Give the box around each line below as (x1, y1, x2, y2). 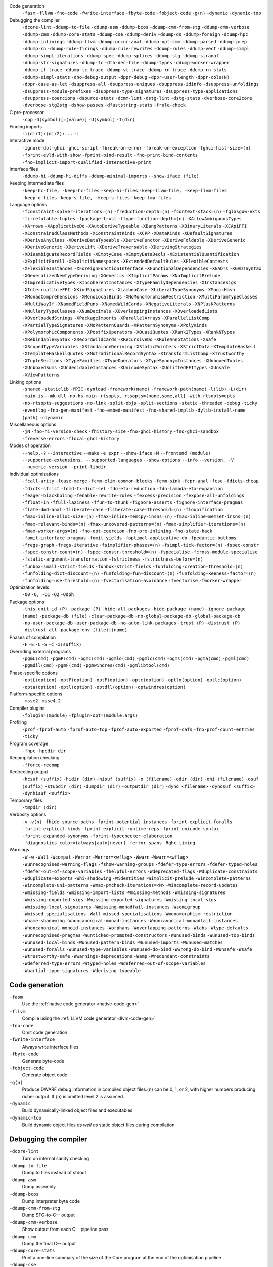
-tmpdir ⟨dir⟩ (22, 805, 57, 810)
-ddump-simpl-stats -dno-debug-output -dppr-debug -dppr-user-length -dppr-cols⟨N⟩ (22, 74, 230, 80)
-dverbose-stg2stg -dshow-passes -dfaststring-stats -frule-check (22, 102, 186, 108)
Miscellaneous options (9, 421, 57, 428)
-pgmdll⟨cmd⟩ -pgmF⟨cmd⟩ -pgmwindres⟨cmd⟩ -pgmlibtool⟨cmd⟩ (22, 663, 170, 668)
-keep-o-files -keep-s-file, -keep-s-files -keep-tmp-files (22, 195, 171, 200)
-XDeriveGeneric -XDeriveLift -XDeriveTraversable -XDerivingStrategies (22, 244, 202, 250)
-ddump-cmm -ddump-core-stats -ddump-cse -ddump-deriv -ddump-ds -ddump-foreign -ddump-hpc (22, 31, 248, 38)
